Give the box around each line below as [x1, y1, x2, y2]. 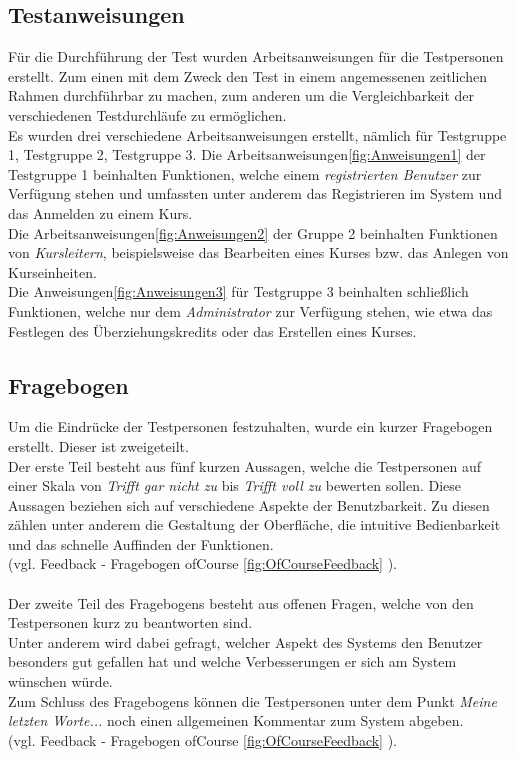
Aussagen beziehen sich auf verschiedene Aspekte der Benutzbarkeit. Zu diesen [8, 494, 490, 515]
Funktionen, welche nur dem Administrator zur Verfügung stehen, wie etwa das [8, 300, 493, 321]
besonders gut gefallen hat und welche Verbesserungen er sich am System [8, 651, 457, 672]
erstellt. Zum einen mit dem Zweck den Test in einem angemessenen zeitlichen [8, 65, 487, 86]
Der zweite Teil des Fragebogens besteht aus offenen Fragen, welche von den [8, 592, 474, 613]
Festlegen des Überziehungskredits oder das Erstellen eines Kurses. [8, 320, 417, 341]
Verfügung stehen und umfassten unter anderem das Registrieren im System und [8, 183, 502, 204]
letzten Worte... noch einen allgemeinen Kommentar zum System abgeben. [8, 710, 464, 731]
